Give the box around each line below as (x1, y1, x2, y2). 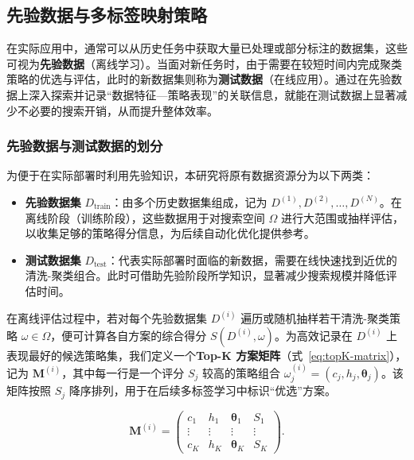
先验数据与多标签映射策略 (6, 2, 207, 27)
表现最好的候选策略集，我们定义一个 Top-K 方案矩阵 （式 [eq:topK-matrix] (6, 346, 390, 363)
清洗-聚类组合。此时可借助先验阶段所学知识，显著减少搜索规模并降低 (25, 267, 386, 284)
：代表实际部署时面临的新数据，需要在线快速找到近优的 (107, 251, 397, 268)
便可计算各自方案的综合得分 (61, 327, 207, 343)
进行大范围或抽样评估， (280, 209, 404, 226)
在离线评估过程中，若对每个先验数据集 (6, 309, 207, 326)
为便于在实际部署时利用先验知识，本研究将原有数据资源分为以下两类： (6, 167, 374, 184)
